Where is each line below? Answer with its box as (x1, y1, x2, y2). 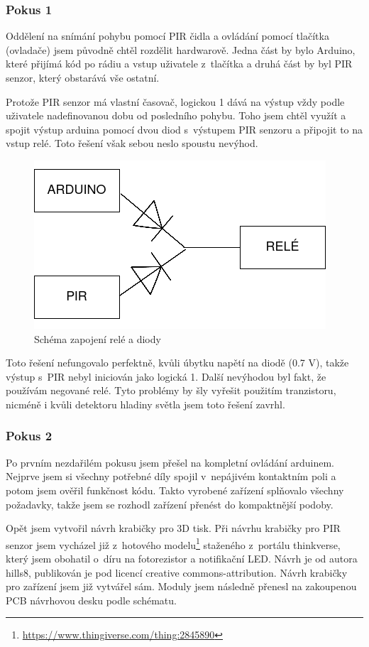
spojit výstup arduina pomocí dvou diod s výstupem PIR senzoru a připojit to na (6, 121, 363, 136)
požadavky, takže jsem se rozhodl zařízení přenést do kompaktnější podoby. (6, 496, 334, 511)
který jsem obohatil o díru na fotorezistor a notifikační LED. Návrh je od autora (6, 550, 358, 565)
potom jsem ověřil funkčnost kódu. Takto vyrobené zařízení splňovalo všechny (6, 482, 344, 497)
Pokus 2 (6, 427, 53, 445)
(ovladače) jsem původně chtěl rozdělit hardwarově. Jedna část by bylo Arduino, (6, 42, 356, 57)
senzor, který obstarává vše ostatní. (6, 70, 160, 85)
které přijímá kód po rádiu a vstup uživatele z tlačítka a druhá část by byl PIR (6, 56, 353, 71)
